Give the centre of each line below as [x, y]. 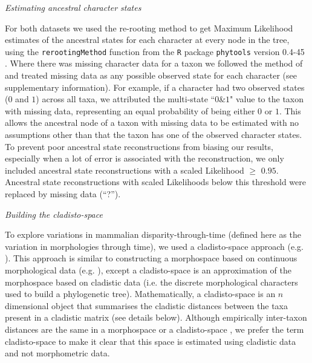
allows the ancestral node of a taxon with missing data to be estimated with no [152, 123]
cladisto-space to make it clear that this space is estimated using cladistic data [151, 341]
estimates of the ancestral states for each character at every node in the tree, [147, 40]
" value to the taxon [267, 99]
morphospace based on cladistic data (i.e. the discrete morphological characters [151, 282]
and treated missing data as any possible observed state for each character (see [151, 75]
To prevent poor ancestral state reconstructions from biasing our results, [139, 146]
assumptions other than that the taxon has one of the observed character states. [154, 134]
